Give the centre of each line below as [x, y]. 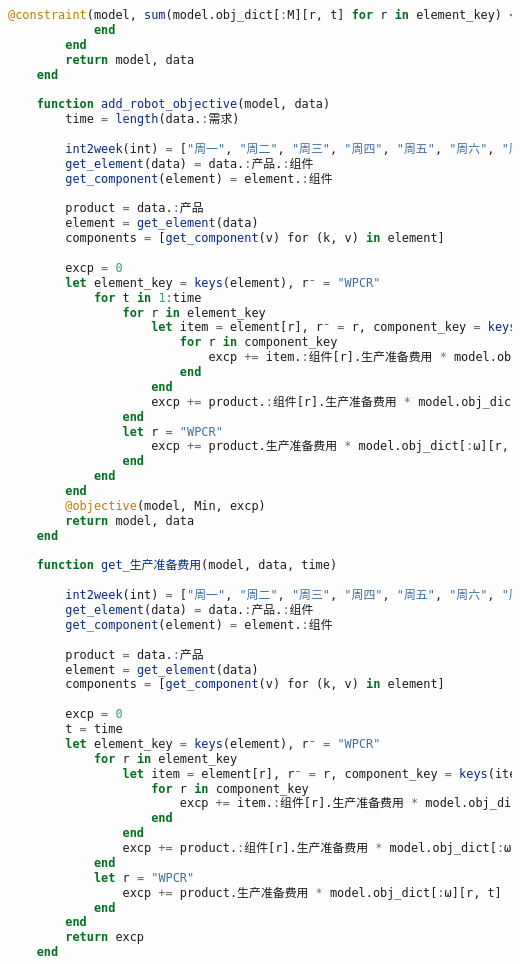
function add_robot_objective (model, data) [183, 104]
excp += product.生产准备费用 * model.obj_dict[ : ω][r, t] [312, 892]
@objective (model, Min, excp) [165, 505]
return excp [105, 937]
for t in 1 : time [147, 297]
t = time [94, 729]
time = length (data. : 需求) [152, 119]
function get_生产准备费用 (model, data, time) [187, 565]
